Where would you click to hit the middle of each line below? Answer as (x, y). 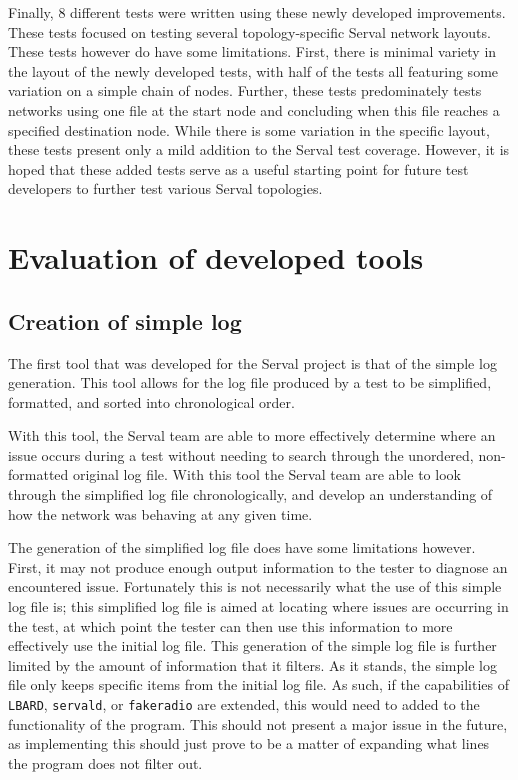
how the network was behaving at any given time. (160, 513)
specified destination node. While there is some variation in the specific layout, (249, 129)
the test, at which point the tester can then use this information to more (230, 625)
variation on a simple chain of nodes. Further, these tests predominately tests (245, 90)
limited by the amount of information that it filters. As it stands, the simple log (252, 664)
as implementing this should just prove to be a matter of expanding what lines (249, 743)
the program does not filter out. (105, 762)
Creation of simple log (125, 320)
